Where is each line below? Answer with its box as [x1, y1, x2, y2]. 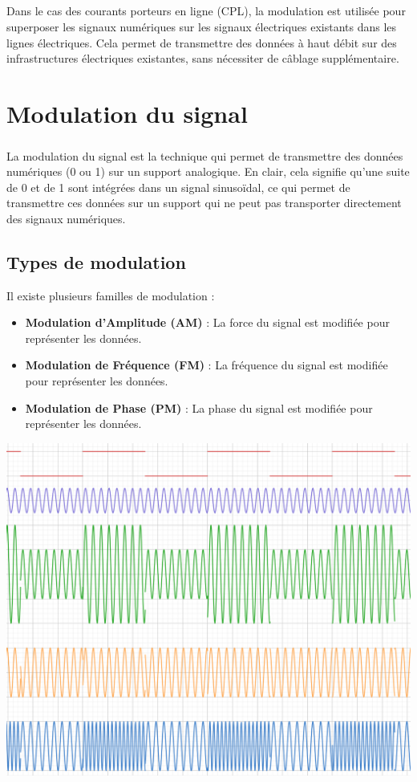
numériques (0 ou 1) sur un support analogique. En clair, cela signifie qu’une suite [6, 163, 410, 180]
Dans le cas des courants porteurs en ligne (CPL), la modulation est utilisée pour [6, 2, 406, 19]
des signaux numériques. [6, 210, 126, 226]
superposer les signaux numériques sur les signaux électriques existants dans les [6, 18, 397, 35]
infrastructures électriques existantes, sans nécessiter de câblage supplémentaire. [6, 50, 399, 67]
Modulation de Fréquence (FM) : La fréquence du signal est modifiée [25, 356, 388, 373]
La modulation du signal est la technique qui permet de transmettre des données [6, 147, 403, 164]
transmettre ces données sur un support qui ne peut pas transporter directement [6, 194, 402, 211]
